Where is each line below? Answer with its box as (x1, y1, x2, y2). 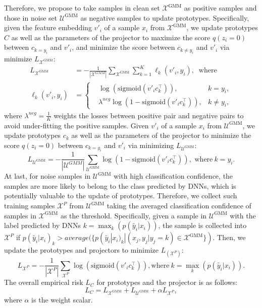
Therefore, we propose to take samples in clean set (4, 3, 160, 13)
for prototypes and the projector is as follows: (96, 277, 238, 287)
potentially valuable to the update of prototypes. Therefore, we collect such (4, 190, 237, 201)
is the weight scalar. (31, 294, 93, 304)
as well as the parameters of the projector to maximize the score (11, 32, 211, 42)
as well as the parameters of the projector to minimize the (71, 130, 251, 140)
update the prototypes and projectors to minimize (4, 245, 159, 255)
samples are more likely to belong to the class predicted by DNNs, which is (4, 180, 236, 191)
